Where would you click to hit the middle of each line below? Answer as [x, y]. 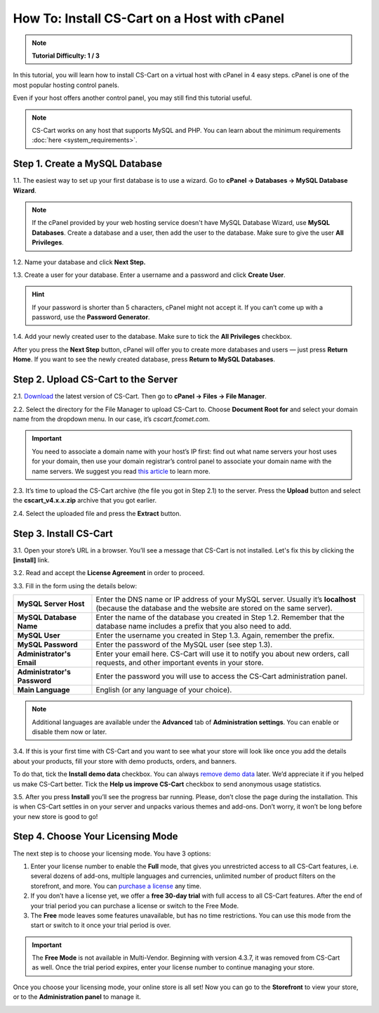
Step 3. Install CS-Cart [63, 533]
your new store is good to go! [55, 816]
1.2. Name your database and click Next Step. [80, 262]
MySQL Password [47, 645]
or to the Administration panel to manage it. [77, 997]
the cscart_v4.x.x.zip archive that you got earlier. [85, 501]
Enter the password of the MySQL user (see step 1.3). [184, 645]
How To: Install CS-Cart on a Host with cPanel [148, 18]
